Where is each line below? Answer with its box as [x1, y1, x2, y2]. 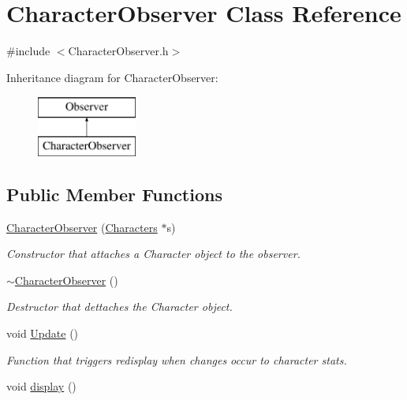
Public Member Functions [6, 181, 222, 206]
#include [6, 43, 50, 59]
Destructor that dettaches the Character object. [6, 298, 233, 315]
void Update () [6, 325, 79, 342]
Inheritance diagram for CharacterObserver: [6, 69, 218, 85]
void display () [6, 378, 77, 394]
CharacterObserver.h [68, 43, 169, 59]
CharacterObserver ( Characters [6, 219, 158, 235]
